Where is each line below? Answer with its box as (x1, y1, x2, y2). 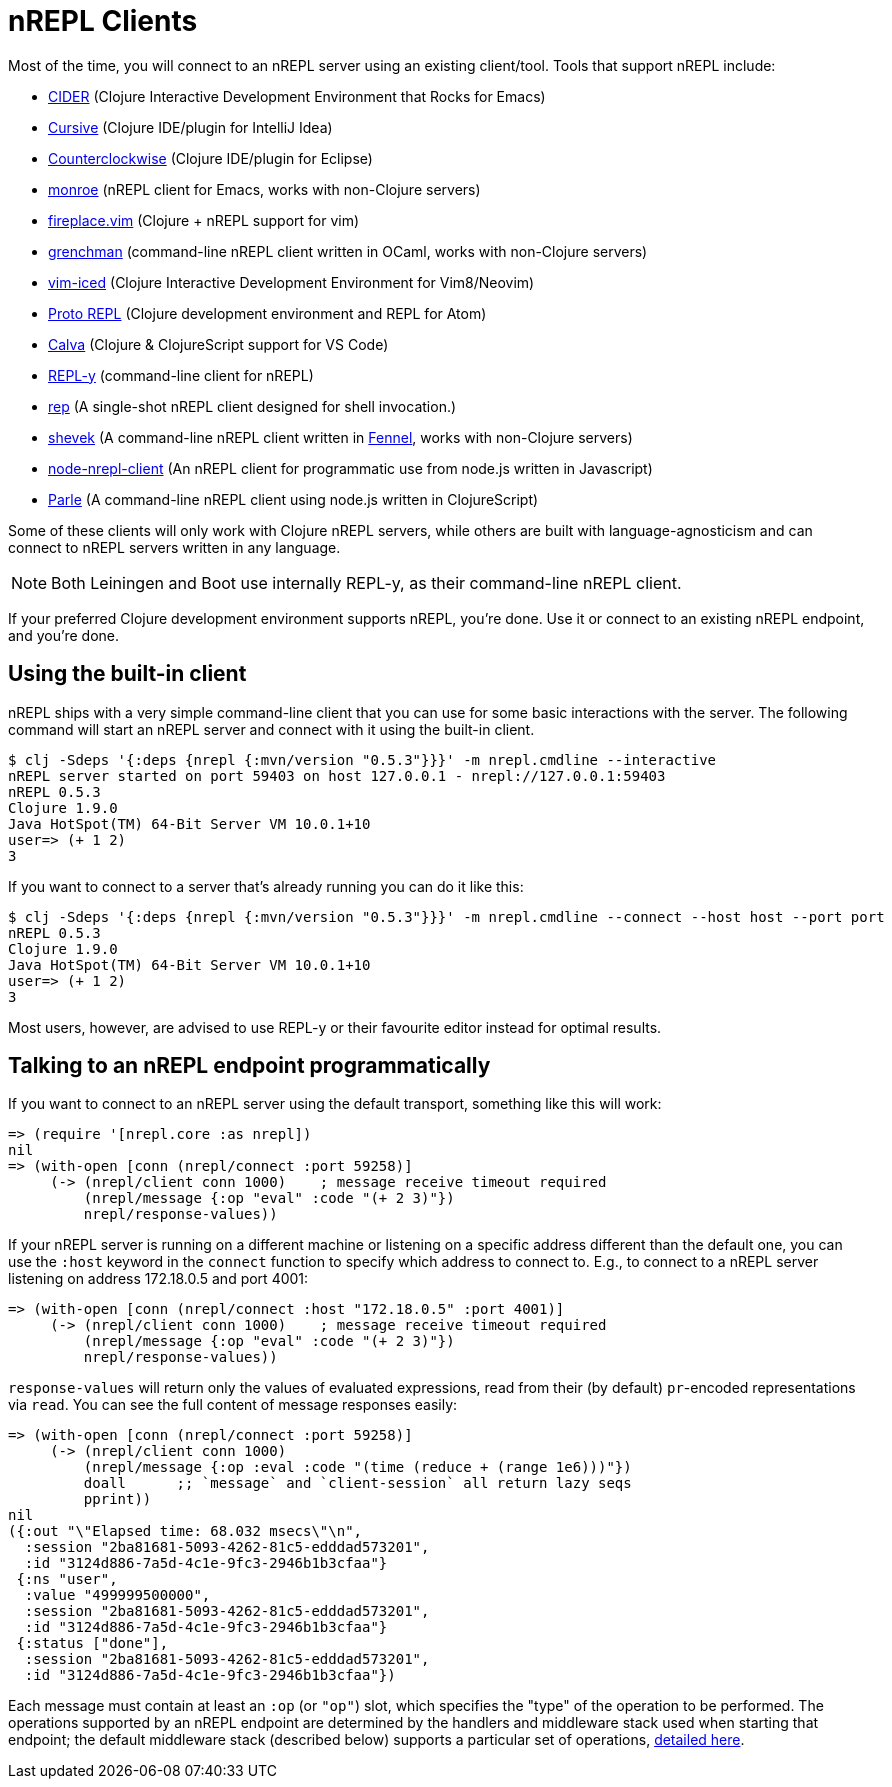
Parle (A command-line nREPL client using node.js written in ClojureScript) (48, 490, 539, 508)
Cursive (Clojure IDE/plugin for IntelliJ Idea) (48, 118, 333, 136)
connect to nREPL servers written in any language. (8, 538, 341, 556)
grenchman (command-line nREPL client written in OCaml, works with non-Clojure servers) (48, 242, 648, 260)
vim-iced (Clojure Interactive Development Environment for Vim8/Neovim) (48, 273, 535, 291)
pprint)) (83, 1491, 152, 1508)
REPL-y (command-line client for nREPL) (48, 366, 314, 384)
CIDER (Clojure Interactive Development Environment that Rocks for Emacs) (48, 87, 546, 105)
